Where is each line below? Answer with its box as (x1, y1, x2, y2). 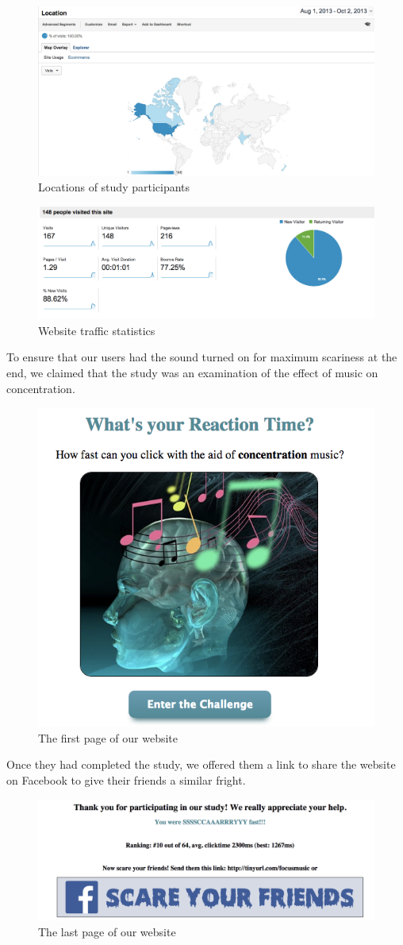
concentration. (6, 380, 75, 396)
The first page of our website (38, 729, 178, 746)
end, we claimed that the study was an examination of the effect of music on (6, 364, 378, 381)
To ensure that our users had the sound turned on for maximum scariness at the (6, 349, 397, 365)
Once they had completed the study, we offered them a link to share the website (6, 756, 396, 773)
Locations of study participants (38, 178, 190, 195)
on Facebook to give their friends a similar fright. (6, 772, 246, 789)
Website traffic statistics (38, 322, 155, 338)
